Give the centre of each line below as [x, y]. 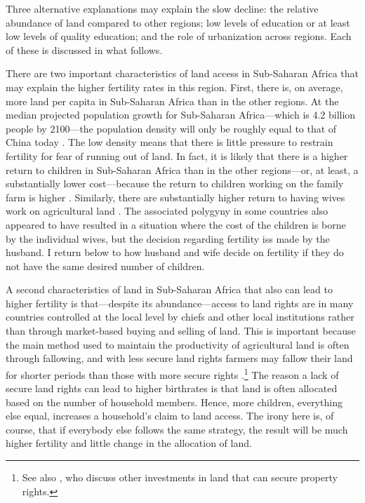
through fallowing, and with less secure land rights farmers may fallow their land [179, 358]
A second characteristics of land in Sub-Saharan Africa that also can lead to [169, 289]
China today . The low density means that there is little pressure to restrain [170, 142]
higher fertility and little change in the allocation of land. [129, 443]
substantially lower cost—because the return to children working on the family [175, 183]
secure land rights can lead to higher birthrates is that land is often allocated [172, 388]
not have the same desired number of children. [105, 266]
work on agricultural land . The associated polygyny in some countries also [167, 211]
